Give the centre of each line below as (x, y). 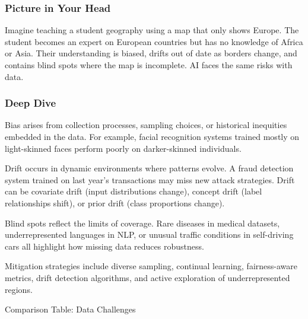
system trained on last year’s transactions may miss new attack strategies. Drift (150, 179)
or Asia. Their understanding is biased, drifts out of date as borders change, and (151, 53)
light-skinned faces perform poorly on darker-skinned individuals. (123, 148)
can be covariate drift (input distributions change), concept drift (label (134, 191)
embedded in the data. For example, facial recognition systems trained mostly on (152, 136)
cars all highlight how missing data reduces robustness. (104, 246)
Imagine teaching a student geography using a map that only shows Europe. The (152, 30)
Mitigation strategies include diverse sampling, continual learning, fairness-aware (151, 266)
